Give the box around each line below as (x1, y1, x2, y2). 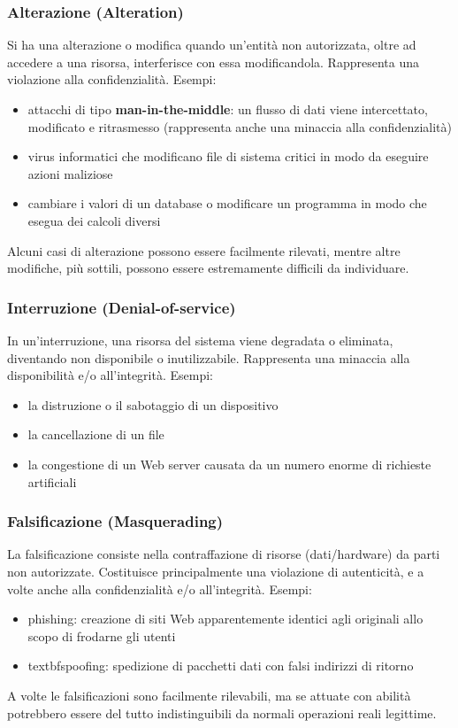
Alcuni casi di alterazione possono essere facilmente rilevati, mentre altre (7, 241, 401, 259)
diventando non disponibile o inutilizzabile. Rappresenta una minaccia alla (7, 348, 410, 367)
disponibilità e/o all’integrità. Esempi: (7, 366, 213, 384)
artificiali (27, 472, 77, 491)
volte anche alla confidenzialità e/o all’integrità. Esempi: (7, 579, 312, 598)
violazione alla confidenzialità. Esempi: (7, 70, 217, 89)
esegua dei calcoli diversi (27, 211, 161, 229)
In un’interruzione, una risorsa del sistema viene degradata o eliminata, (7, 330, 393, 349)
